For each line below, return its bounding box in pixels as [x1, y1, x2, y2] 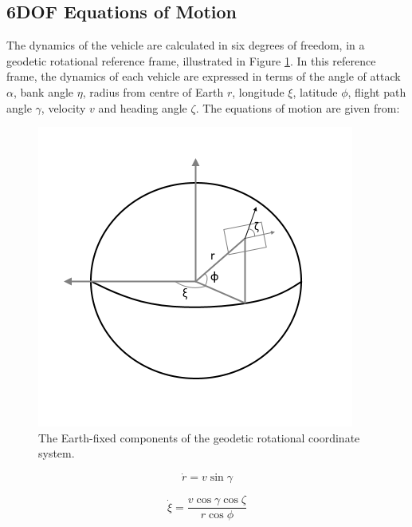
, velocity [41, 99, 86, 116]
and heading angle [98, 99, 187, 116]
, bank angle [13, 83, 74, 100]
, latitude [292, 83, 338, 100]
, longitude [232, 83, 284, 100]
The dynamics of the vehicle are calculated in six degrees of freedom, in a [6, 37, 365, 53]
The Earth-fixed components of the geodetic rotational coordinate [38, 429, 360, 446]
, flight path [347, 83, 406, 100]
